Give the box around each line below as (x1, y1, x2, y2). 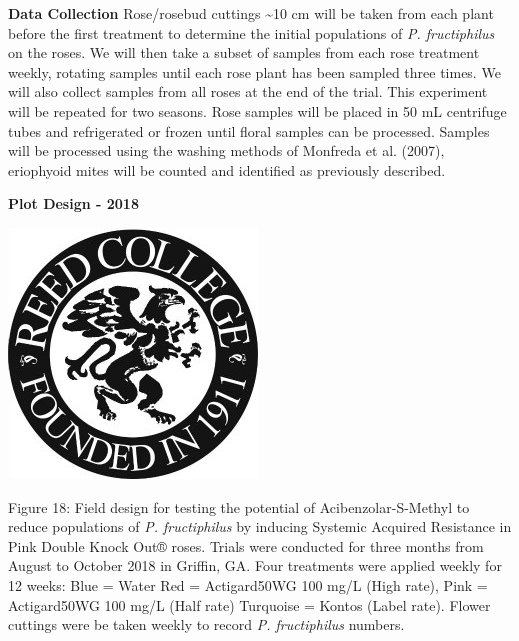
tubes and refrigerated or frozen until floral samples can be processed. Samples (8, 120, 490, 141)
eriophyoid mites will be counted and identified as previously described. (8, 159, 446, 180)
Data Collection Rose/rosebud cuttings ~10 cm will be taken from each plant (8, 3, 494, 23)
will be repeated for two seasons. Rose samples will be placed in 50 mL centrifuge (8, 100, 507, 121)
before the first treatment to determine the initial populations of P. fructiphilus (8, 22, 495, 43)
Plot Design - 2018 (8, 193, 139, 214)
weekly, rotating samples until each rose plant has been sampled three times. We (8, 61, 501, 82)
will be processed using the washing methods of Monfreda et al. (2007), (8, 140, 445, 161)
